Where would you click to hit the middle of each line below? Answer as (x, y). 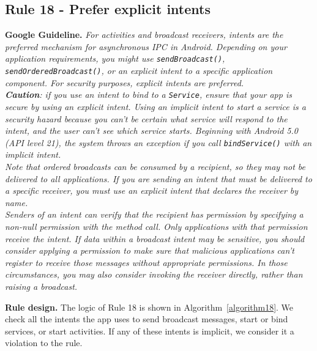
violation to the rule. (44, 343)
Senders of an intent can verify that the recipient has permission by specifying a (154, 214)
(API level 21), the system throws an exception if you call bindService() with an (158, 142)
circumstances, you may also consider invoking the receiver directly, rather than (154, 274)
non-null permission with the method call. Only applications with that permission (156, 226)
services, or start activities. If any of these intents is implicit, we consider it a (150, 331)
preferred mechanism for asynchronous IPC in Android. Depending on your (146, 46)
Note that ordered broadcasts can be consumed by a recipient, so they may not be (155, 166)
